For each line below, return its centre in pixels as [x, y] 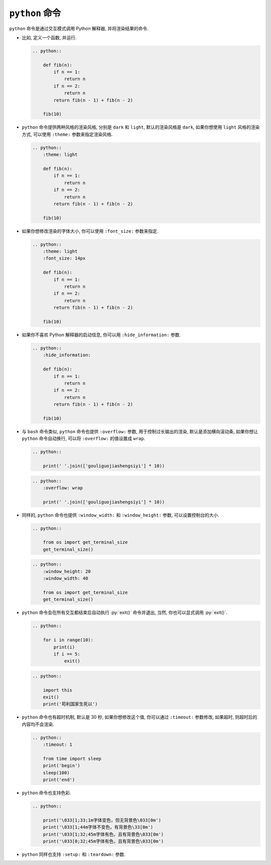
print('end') [59, 780]
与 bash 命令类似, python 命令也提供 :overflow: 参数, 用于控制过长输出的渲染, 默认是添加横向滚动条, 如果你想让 [140, 431]
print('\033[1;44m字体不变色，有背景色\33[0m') [98, 827]
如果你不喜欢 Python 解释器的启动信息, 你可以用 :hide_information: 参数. [101, 335]
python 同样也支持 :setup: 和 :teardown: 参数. [74, 854]
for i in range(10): [68, 640]
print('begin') [61, 766]
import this [58, 690]
